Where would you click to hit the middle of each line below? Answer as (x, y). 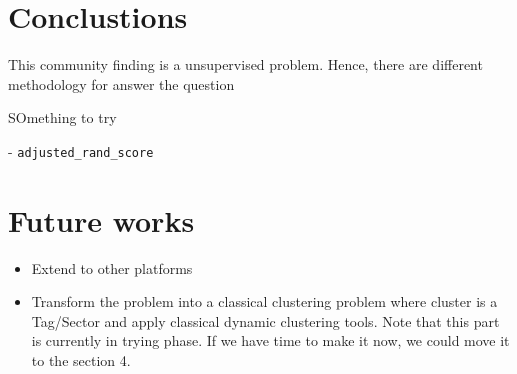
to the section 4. (81, 360)
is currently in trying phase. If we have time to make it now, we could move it (270, 340)
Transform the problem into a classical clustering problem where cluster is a (264, 301)
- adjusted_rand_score (81, 150)
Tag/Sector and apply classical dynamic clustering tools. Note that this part (265, 320)
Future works (101, 219)
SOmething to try (62, 117)
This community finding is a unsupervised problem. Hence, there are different (245, 64)
